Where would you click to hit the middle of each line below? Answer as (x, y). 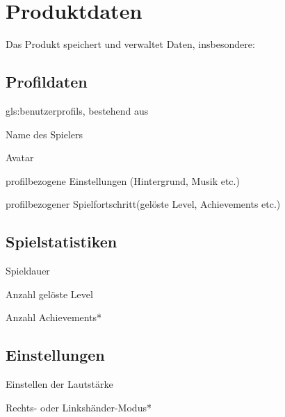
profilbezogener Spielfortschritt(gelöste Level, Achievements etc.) (143, 204)
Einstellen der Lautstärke (59, 384)
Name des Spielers (44, 134)
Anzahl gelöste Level (49, 294)
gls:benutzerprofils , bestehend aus (77, 110)
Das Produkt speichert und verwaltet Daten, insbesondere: (130, 44)
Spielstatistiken (62, 242)
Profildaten (47, 82)
